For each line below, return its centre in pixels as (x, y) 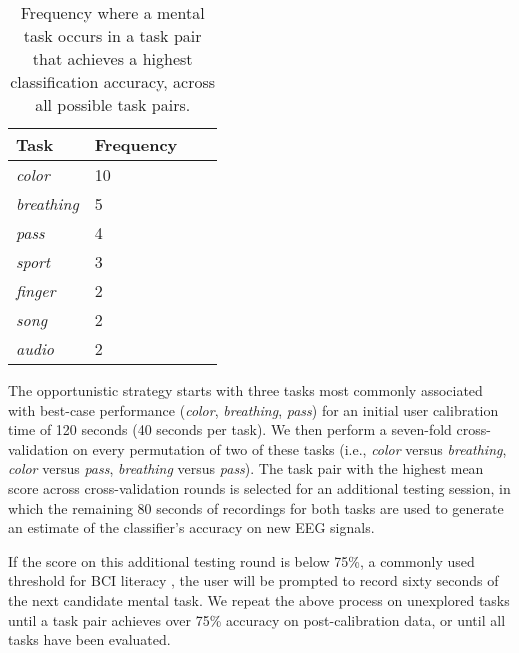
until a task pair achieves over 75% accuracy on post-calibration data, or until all (257, 619)
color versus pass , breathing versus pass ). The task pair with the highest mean (246, 468)
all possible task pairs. (113, 104)
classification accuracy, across (113, 81)
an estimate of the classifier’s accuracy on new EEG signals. (191, 527)
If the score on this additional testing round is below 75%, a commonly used (241, 560)
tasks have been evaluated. (89, 639)
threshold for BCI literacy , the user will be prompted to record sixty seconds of (253, 580)
